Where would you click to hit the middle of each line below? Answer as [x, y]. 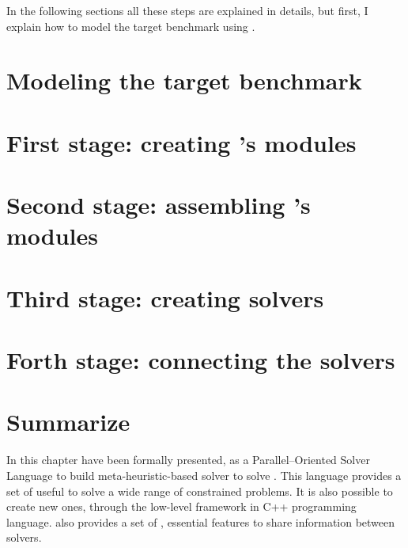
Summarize [68, 422]
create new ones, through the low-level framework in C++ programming [181, 506]
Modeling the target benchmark [184, 80]
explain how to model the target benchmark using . [131, 26]
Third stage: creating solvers [165, 297]
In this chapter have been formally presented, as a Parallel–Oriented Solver [188, 460]
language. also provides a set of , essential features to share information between [201, 521]
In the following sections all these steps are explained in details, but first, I [187, 10]
